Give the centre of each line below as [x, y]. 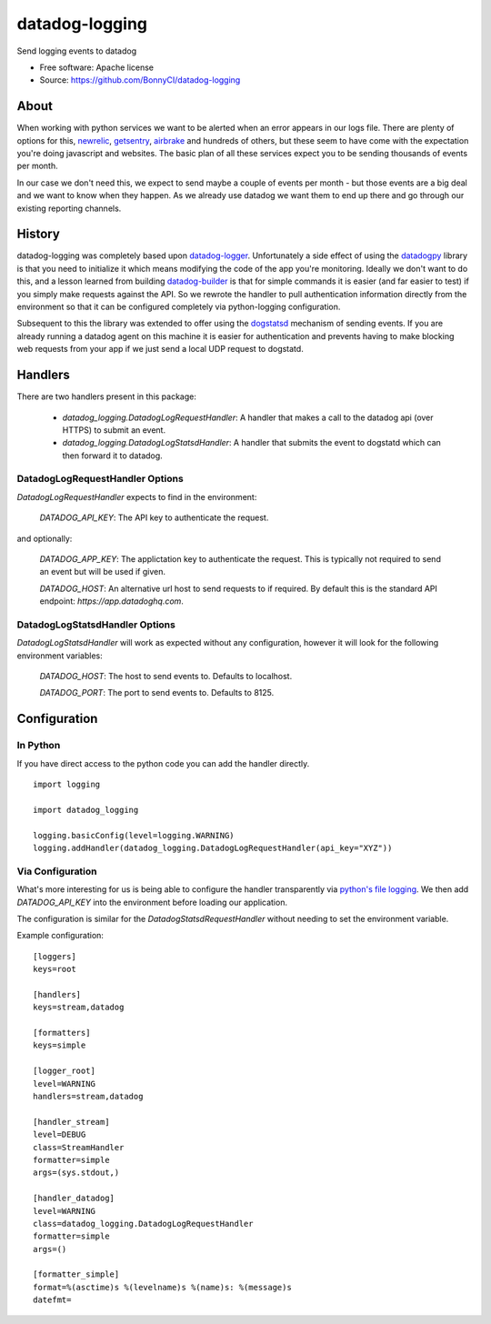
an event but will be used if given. [102, 572]
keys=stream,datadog [79, 1008]
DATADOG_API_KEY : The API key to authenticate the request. [154, 517]
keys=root [55, 969]
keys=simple [60, 1045]
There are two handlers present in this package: [107, 396]
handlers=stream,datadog [88, 1096]
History [39, 234]
